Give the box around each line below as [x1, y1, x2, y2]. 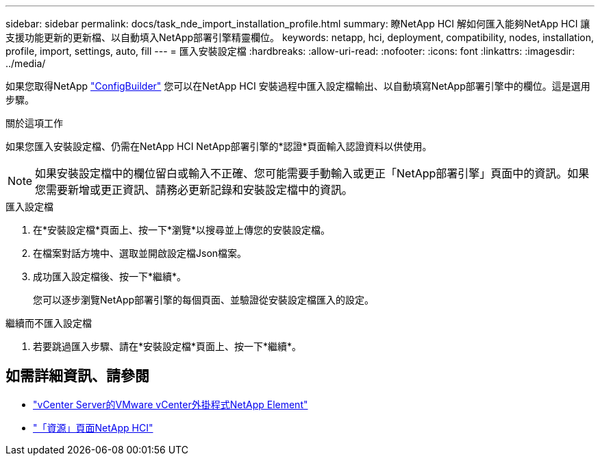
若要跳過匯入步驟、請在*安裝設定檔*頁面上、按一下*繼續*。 [33, 340, 302, 352]
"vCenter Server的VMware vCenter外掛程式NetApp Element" [33, 398, 308, 410]
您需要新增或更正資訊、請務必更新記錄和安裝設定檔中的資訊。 [35, 183, 353, 197]
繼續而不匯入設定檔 [5, 317, 92, 329]
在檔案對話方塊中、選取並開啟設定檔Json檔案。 [33, 247, 247, 259]
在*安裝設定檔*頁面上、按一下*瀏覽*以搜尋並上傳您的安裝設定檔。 [33, 224, 331, 236]
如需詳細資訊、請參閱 [5, 367, 149, 385]
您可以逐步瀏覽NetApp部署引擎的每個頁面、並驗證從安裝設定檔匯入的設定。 [33, 294, 375, 306]
